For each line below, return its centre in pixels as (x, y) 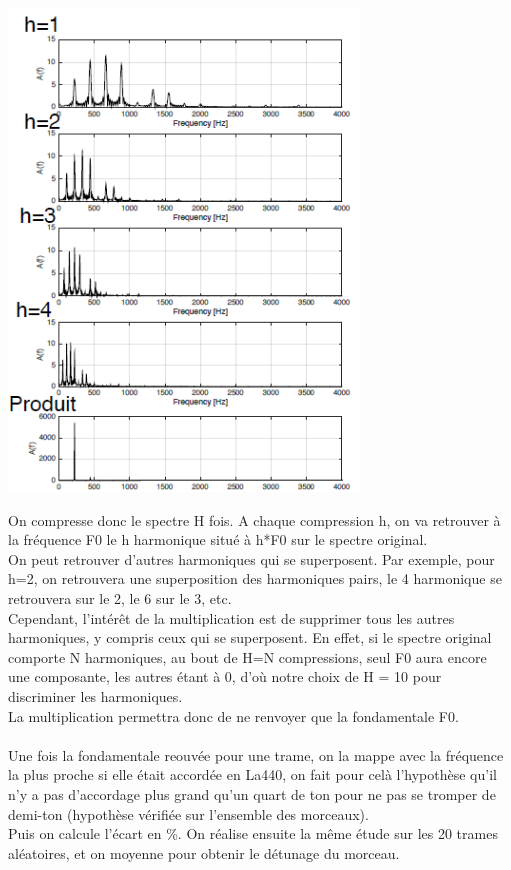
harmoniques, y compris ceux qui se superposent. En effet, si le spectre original (250, 637)
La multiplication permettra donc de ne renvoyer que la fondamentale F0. (233, 715)
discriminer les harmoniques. (95, 695)
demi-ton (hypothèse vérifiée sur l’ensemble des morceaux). (188, 813)
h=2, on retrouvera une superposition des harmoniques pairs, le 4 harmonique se (255, 578)
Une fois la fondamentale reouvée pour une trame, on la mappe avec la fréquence (256, 754)
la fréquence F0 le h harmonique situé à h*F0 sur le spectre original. (218, 539)
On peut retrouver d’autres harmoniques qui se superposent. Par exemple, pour (251, 558)
